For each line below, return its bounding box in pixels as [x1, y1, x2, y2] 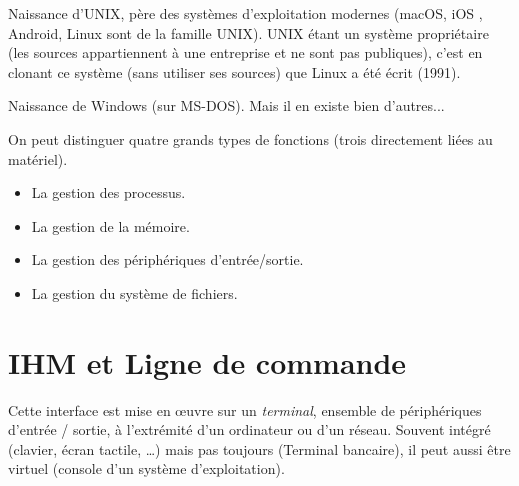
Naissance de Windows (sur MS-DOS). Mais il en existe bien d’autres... [8, 95, 445, 116]
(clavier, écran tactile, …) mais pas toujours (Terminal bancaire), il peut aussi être [8, 438, 511, 459]
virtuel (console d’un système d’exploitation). [8, 458, 285, 479]
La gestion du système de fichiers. [31, 282, 238, 303]
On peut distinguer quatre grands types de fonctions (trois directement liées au [8, 128, 493, 149]
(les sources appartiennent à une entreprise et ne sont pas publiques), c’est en [8, 42, 483, 63]
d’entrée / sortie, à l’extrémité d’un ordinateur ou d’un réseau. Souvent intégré [8, 419, 491, 440]
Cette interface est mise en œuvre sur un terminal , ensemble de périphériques [8, 399, 482, 420]
